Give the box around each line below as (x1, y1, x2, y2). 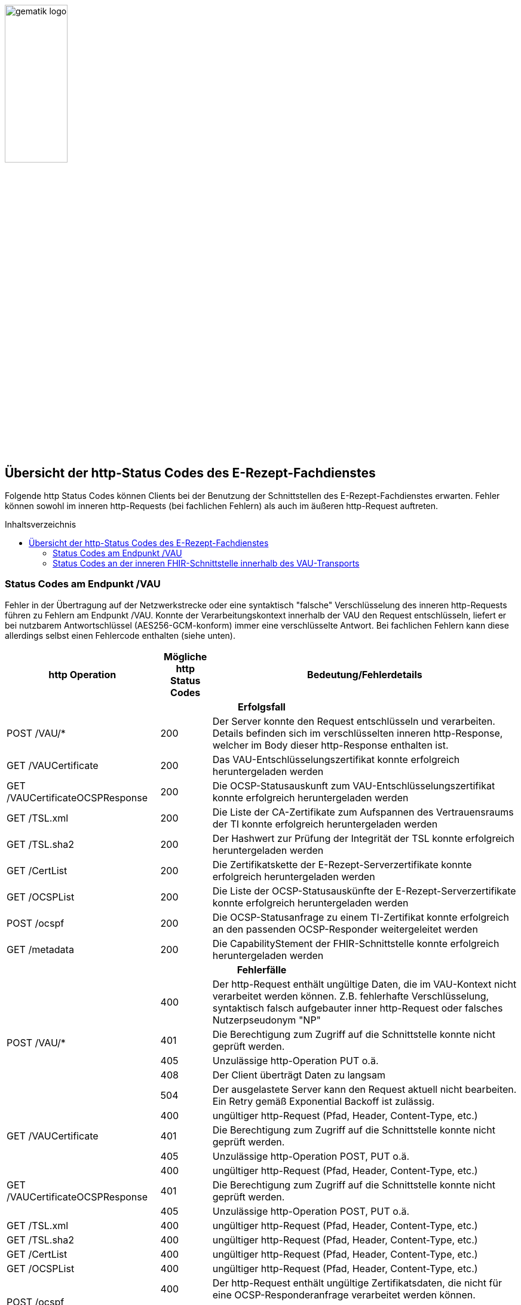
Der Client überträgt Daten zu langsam (212, 1068, 386, 1081)
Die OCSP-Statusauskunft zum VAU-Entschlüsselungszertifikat (212, 779, 495, 792)
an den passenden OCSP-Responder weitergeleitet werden (212, 923, 478, 935)
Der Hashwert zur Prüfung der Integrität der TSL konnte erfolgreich (212, 832, 514, 844)
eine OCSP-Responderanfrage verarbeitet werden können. (212, 1288, 476, 1301)
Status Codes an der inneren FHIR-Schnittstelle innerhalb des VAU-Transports (53, 558, 360, 569)
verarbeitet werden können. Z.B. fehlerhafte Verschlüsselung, (212, 990, 489, 1002)
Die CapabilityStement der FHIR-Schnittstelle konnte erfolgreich (212, 937, 499, 949)
